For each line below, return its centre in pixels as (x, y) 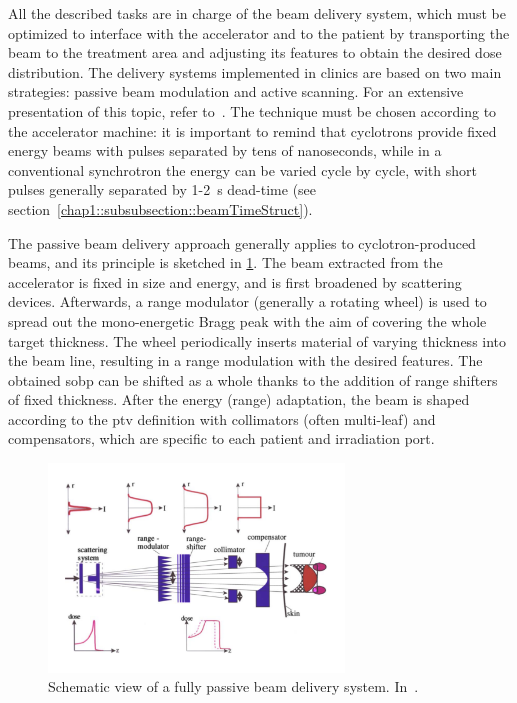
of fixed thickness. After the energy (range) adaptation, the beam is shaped (239, 399)
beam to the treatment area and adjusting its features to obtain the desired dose (255, 52)
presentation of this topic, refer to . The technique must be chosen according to (252, 110)
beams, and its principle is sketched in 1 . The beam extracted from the (225, 262)
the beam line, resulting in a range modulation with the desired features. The (245, 360)
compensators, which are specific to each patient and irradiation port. (221, 438)
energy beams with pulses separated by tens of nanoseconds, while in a (225, 150)
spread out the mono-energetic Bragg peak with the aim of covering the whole (247, 320)
